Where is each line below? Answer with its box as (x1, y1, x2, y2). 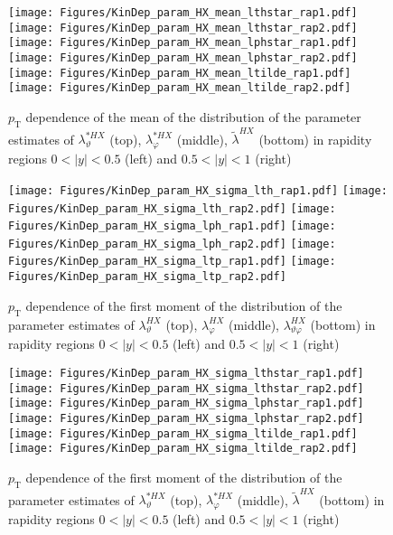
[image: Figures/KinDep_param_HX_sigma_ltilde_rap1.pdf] (8, 427, 358, 440)
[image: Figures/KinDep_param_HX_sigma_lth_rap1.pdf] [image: (8, 183, 388, 197)
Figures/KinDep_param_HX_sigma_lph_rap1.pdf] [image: (8, 220, 336, 233)
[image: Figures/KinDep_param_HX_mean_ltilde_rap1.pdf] (8, 66, 351, 80)
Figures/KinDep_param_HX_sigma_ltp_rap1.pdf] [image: (8, 255, 336, 268)
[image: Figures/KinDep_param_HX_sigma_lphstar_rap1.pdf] (8, 397, 364, 410)
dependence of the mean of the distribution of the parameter (25, 107, 361, 126)
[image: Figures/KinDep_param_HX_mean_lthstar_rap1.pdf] (8, 6, 358, 19)
